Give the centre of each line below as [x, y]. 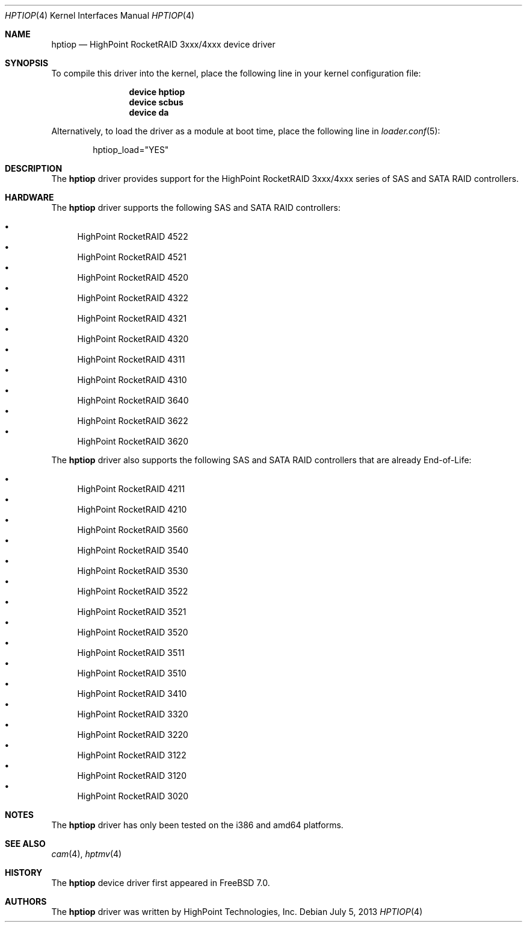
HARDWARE [29, 197]
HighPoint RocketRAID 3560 [133, 530]
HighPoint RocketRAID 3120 [132, 776]
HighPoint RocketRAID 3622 [133, 421]
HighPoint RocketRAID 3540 [133, 550]
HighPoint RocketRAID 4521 [132, 257]
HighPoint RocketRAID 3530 [133, 571]
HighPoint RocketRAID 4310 [132, 380]
